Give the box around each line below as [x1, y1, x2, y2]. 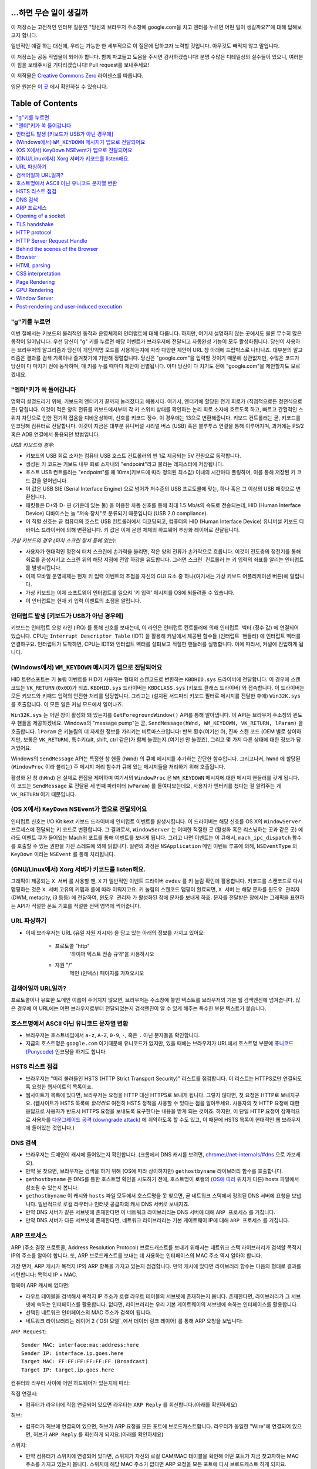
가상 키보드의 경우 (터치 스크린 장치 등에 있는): [11, 537, 117, 544]
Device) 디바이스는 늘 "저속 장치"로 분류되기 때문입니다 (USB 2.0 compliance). [25, 510, 208, 517]
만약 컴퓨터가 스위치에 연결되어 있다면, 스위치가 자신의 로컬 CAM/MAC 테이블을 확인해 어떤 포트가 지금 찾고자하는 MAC [25, 1452, 299, 1460]
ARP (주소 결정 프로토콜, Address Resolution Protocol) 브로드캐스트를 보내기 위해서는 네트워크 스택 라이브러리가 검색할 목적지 [11, 1243, 302, 1251]
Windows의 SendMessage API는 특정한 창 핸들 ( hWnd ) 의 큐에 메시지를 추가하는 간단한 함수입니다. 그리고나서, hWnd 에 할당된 [11, 755, 301, 762]
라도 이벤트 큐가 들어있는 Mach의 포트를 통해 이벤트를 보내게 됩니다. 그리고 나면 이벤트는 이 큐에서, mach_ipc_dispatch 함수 [11, 834, 302, 841]
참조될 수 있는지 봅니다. [25, 1184, 79, 1191]
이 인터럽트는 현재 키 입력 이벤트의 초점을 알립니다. [25, 597, 141, 604]
